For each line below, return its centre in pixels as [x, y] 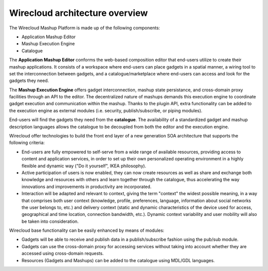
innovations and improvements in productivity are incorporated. [87, 187]
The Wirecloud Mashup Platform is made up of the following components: [85, 28]
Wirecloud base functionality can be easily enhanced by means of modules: [87, 230]
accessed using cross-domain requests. [63, 254]
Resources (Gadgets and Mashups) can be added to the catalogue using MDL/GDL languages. [118, 260]
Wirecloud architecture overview [79, 13]
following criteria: [27, 143]
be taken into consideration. [50, 221]
